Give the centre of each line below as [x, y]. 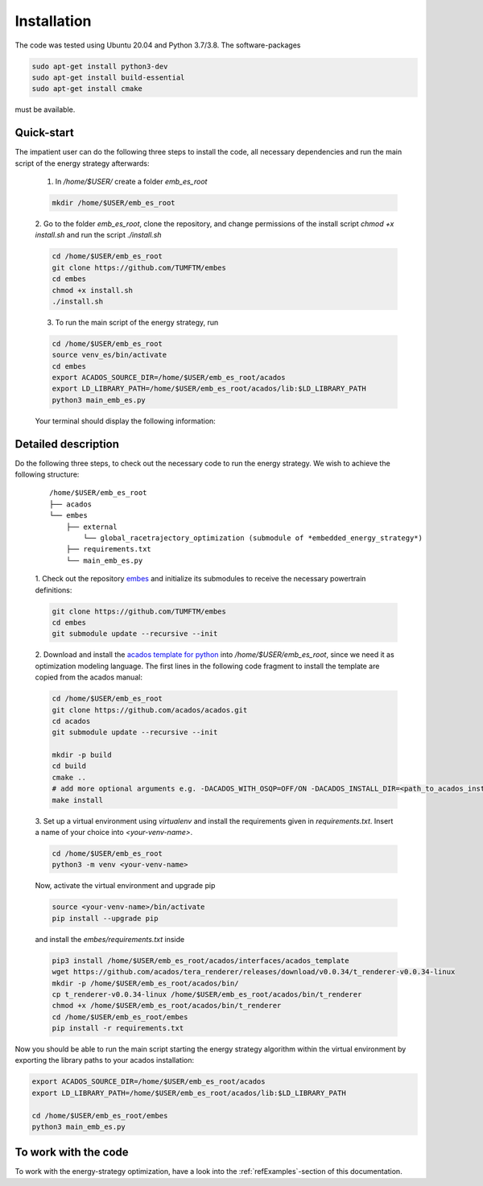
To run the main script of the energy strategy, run [137, 322]
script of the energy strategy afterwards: [82, 163]
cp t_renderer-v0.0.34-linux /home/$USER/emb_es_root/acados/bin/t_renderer [207, 994]
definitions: [54, 590]
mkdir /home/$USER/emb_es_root [114, 202]
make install [78, 800]
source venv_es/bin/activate [109, 355]
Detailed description [67, 444]
